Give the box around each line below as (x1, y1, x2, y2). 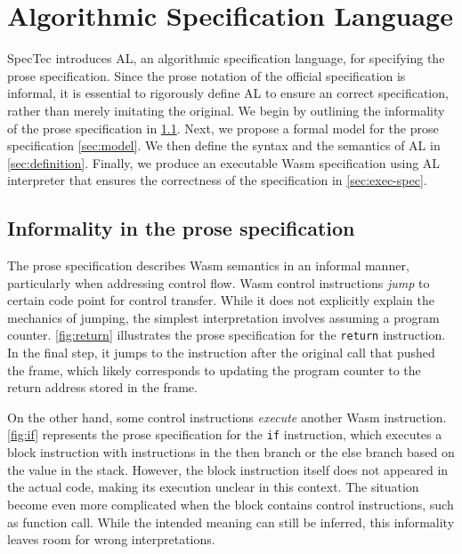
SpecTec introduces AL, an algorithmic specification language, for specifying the (7, 49, 445, 68)
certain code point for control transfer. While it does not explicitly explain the (7, 291, 434, 309)
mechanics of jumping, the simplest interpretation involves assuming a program (7, 308, 440, 326)
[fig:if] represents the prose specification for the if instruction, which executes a (7, 425, 442, 444)
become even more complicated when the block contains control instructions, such (7, 494, 454, 513)
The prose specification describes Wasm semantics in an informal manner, (7, 256, 409, 275)
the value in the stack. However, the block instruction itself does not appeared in (7, 460, 449, 478)
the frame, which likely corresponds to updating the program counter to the (7, 360, 421, 379)
